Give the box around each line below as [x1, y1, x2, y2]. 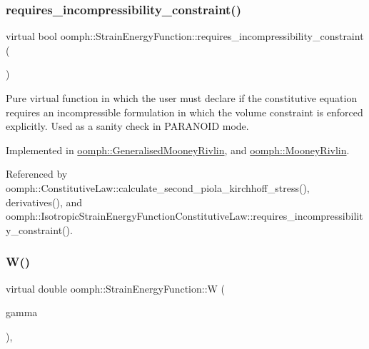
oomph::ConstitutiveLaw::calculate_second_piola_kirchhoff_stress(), [6, 180, 310, 195]
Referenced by [6, 166, 68, 181]
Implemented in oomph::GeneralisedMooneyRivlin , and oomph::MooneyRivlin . [6, 142, 350, 157]
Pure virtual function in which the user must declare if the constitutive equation [6, 91, 358, 105]
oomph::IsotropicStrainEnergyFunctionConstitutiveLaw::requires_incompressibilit [6, 208, 363, 223]
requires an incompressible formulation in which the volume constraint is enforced [6, 104, 363, 119]
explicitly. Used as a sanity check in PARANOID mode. [6, 118, 249, 133]
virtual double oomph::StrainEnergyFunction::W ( [6, 280, 226, 295]
